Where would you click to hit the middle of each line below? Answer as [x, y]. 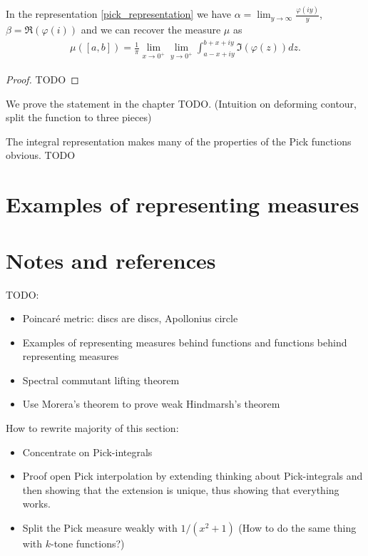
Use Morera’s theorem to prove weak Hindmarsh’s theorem [151, 404]
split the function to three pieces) [79, 117]
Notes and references [111, 260]
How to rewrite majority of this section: [92, 428]
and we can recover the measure [151, 30]
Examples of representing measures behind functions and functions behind [185, 342]
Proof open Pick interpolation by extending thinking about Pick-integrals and [193, 476]
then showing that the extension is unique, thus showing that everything [181, 489]
